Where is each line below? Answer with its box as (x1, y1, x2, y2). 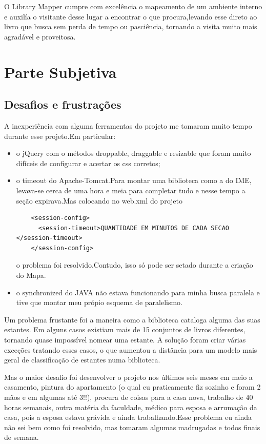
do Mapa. (16, 270, 46, 280)
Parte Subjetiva (4, 61, 117, 82)
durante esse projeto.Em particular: (4, 130, 116, 141)
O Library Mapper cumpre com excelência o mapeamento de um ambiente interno (4, 1, 262, 11)
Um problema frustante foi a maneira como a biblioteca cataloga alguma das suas (4, 314, 260, 325)
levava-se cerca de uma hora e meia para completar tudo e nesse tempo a (16, 185, 245, 195)
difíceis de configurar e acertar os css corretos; (16, 157, 160, 168)
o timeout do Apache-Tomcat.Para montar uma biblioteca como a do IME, (16, 175, 252, 186)
